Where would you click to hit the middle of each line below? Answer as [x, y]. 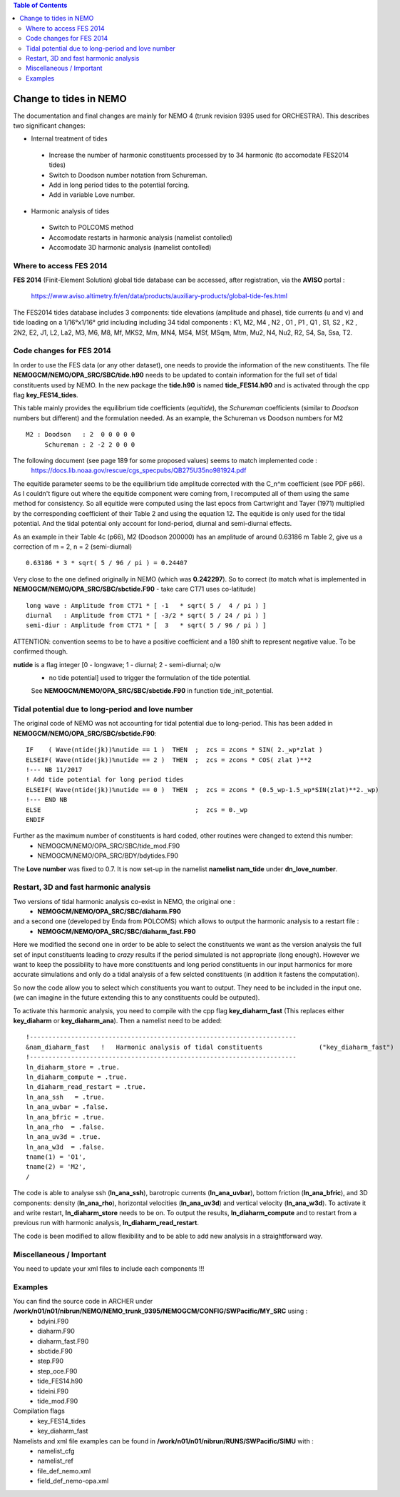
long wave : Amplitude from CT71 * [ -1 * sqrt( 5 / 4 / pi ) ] [146, 605]
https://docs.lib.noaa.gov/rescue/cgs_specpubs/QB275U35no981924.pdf [139, 470]
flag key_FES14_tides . [46, 395]
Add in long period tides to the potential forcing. [119, 185]
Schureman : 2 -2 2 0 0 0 [90, 445]
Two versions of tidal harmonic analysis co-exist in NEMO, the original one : [124, 901]
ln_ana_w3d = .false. [66, 1147]
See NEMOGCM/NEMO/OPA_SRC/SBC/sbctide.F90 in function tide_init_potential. [152, 691]
